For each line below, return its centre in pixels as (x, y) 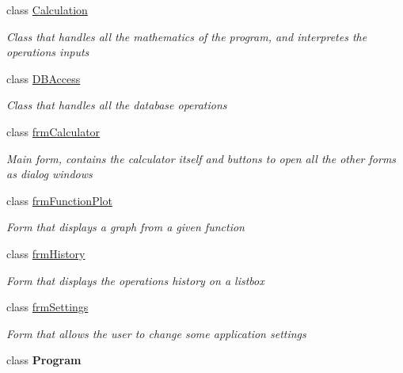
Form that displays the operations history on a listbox (135, 280)
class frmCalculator (53, 131)
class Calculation (47, 10)
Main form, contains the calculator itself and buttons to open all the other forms (201, 158)
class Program (44, 360)
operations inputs (48, 52)
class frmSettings (48, 307)
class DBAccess (44, 78)
